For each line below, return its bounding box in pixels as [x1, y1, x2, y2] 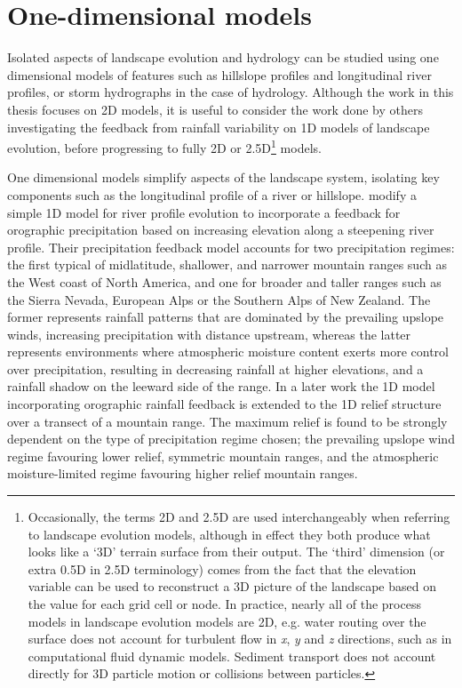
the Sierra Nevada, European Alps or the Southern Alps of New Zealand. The [7, 290, 431, 308]
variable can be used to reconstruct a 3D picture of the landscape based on [28, 577, 436, 596]
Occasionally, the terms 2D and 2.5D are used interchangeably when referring [28, 508, 450, 526]
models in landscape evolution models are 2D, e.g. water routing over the [28, 612, 426, 630]
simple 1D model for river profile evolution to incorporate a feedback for [7, 203, 401, 221]
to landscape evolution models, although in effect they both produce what [28, 524, 431, 543]
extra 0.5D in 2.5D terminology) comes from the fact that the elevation [28, 559, 417, 578]
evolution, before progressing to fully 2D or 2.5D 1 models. [7, 136, 322, 156]
